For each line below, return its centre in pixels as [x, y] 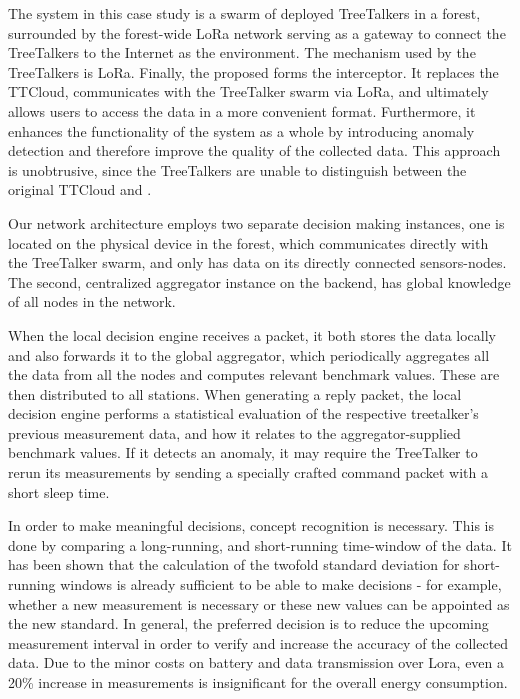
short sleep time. [59, 491]
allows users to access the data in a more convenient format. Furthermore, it [242, 110]
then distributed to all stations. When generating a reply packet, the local [235, 393]
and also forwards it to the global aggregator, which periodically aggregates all [249, 354]
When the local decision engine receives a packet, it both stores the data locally [252, 334]
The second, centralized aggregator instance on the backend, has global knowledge [259, 281]
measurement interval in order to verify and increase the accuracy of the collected [258, 642]
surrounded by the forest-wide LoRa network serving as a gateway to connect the [257, 32]
